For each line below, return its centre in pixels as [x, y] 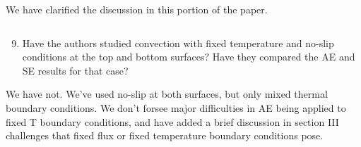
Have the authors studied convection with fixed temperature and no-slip [178, 43]
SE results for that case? [75, 70]
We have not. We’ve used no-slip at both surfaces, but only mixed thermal [167, 94]
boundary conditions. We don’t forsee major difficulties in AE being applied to [176, 107]
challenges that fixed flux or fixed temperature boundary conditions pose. [165, 135]
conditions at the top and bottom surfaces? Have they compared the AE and [189, 57]
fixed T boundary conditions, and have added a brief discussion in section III [172, 121]
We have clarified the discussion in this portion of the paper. [137, 9]
